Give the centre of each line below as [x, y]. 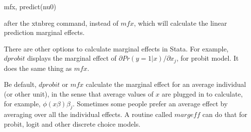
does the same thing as [38, 68]
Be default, [20, 84]
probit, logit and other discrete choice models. [72, 124]
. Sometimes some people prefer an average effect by [150, 103]
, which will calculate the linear [180, 23]
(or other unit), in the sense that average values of [79, 94]
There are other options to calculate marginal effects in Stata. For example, [116, 48]
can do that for [225, 114]
